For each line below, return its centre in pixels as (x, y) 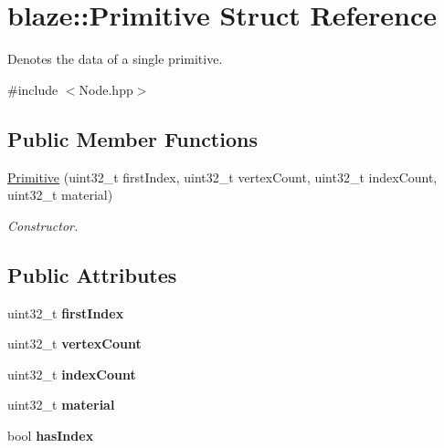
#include (33, 89)
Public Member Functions (132, 138)
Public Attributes (92, 274)
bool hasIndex (51, 435)
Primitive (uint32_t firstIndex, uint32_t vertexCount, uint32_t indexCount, (222, 177)
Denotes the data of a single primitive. (115, 59)
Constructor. (43, 225)
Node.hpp (106, 89)
